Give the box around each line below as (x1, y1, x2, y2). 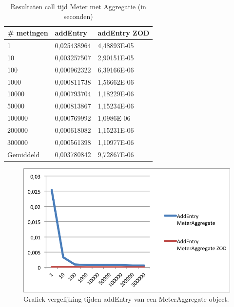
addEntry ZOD (97, 28, 150, 38)
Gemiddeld (7, 149, 40, 159)
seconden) (63, 11, 93, 21)
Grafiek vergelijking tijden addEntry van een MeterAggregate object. (23, 294, 229, 304)
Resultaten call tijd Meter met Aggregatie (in (10, 1, 146, 11)
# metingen (7, 28, 48, 38)
